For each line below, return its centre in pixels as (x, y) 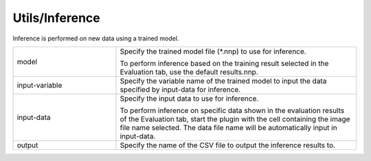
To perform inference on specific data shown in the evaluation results (232, 110)
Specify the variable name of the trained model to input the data (223, 81)
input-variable (40, 85)
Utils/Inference (56, 18)
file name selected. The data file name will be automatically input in (228, 127)
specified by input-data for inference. (180, 89)
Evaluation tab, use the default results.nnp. (189, 72)
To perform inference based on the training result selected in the (224, 63)
